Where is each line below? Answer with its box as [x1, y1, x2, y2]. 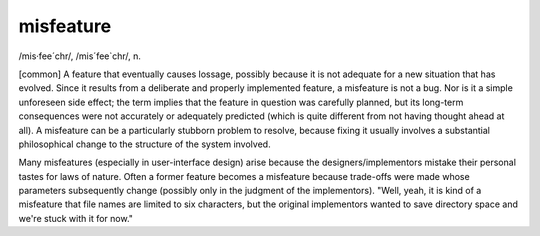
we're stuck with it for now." [18, 212, 134, 224]
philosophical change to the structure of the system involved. [18, 138, 271, 150]
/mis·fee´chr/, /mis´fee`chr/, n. [18, 50, 142, 62]
